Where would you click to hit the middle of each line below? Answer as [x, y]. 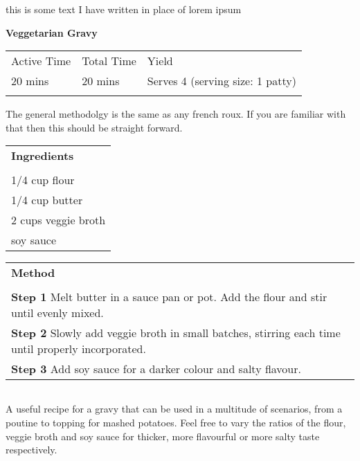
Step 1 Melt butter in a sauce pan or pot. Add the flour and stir [169, 297]
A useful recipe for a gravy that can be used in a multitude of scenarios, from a [174, 409]
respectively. [31, 450]
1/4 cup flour [43, 180]
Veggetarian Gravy [52, 32]
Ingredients [43, 156]
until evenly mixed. [57, 313]
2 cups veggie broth [58, 220]
